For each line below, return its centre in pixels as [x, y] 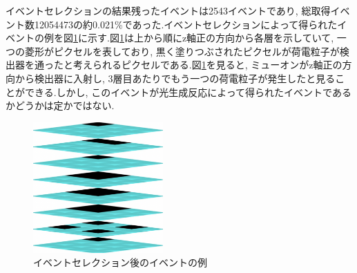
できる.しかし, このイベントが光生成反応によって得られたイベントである [188, 92]
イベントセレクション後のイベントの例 [120, 262]
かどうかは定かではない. [60, 105]
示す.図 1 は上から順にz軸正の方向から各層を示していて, [211, 38]
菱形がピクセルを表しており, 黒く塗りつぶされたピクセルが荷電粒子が [182, 51]
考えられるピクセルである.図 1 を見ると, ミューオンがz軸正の [208, 65]
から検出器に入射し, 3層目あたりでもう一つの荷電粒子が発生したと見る [175, 78]
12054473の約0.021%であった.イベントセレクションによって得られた [186, 24]
